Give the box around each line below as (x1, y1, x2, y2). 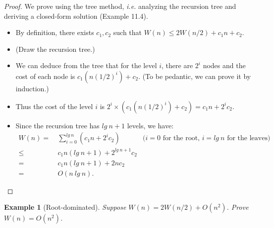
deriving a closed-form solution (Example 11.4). (4, 10, 148, 21)
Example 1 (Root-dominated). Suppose (4, 202, 126, 212)
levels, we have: (127, 120, 174, 130)
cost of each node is (15, 71, 75, 81)
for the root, (163, 135, 200, 142)
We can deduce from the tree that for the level (15, 60, 157, 71)
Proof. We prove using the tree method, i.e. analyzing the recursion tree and (4, 1, 236, 11)
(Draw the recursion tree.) (15, 43, 95, 54)
